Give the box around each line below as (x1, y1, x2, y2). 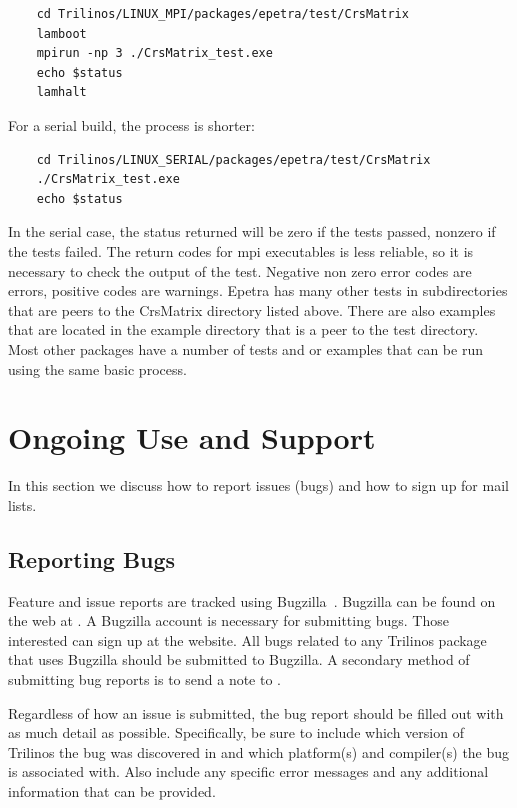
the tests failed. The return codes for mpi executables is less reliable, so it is (8, 240, 474, 261)
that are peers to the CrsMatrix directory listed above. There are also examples (8, 299, 496, 320)
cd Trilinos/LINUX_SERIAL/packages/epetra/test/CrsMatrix (36, 152, 431, 167)
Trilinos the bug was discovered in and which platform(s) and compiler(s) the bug (8, 741, 510, 762)
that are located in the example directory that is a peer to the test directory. (8, 319, 479, 340)
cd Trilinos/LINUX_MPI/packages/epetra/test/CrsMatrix (36, 7, 409, 21)
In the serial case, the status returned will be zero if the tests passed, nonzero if (8, 221, 496, 242)
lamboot (36, 26, 87, 41)
